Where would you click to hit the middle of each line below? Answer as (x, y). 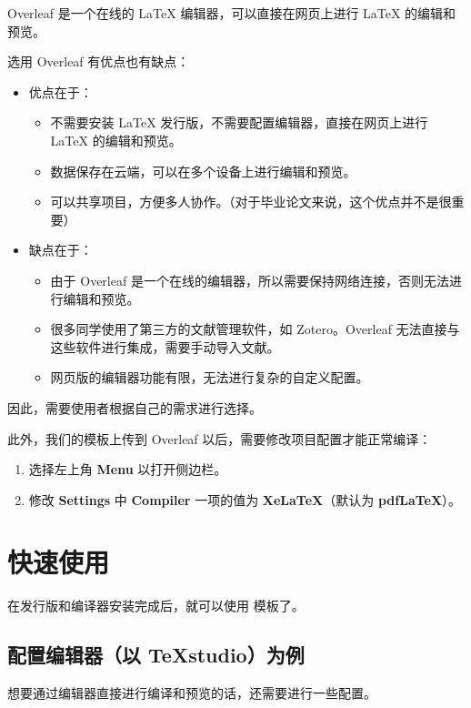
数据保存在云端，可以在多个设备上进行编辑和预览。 (203, 171)
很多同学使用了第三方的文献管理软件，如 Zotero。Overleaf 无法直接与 (255, 329)
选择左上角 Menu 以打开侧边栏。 (128, 469)
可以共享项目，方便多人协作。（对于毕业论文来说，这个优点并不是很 (251, 202)
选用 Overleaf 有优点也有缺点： (99, 61)
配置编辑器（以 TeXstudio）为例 (156, 655)
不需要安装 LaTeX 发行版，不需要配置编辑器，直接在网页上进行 (239, 122)
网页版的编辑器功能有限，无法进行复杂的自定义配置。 (210, 377)
